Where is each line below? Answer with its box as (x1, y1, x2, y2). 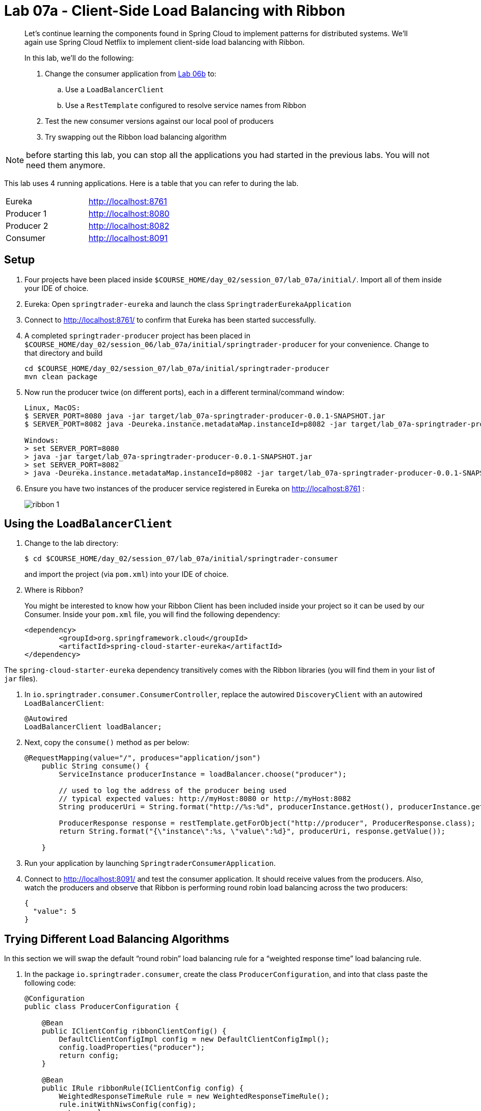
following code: (24, 978, 76, 988)
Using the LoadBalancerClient (4, 517, 173, 531)
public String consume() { (41, 762, 149, 771)
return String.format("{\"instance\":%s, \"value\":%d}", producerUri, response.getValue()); (59, 827, 446, 836)
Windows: (24, 436, 59, 444)
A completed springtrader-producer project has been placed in (24, 331, 251, 340)
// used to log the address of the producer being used (59, 786, 287, 795)
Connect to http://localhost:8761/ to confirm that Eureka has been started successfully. (24, 315, 316, 324)
